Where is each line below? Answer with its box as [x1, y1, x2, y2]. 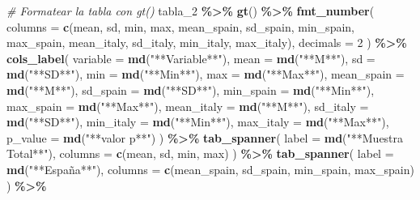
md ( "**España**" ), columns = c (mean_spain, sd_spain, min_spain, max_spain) [6, 160, 414, 177]
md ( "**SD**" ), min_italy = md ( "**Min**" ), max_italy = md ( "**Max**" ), [6, 113, 389, 130]
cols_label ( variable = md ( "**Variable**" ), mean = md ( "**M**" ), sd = [6, 49, 375, 66]
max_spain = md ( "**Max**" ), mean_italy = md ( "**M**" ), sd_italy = [6, 97, 369, 114]
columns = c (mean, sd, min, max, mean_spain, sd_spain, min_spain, [6, 18, 354, 35]
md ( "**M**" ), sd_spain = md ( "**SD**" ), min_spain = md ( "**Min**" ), [6, 81, 375, 98]
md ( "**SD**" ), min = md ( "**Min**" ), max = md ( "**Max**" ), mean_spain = [6, 66, 405, 83]
